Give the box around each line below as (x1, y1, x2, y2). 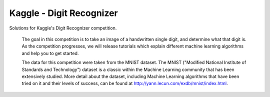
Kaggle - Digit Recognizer (9, 7, 118, 18)
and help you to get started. (21, 50, 79, 56)
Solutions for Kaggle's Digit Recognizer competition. (9, 25, 117, 31)
